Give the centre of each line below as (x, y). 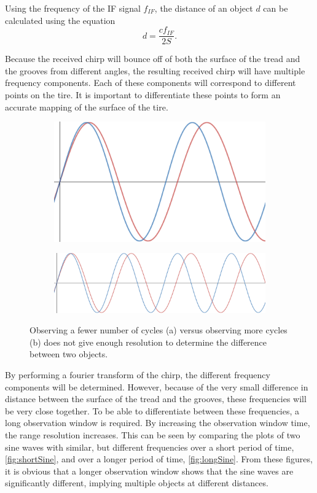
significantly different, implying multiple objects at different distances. (137, 483)
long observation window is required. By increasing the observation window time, (158, 423)
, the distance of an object (204, 8)
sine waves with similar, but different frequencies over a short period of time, (150, 447)
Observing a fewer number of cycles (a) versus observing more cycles (158, 330)
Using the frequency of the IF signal (73, 8)
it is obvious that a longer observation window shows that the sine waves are (149, 471)
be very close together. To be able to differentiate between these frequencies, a (152, 410)
